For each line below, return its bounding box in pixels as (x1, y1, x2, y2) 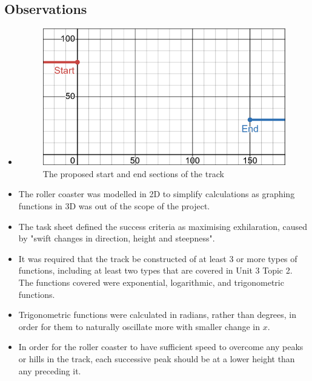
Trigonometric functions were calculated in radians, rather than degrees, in (18, 308, 297, 321)
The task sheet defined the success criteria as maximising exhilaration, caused (18, 220, 308, 232)
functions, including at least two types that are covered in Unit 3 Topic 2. (18, 264, 293, 277)
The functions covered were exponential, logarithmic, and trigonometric (18, 276, 284, 289)
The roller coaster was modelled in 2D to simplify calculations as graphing (18, 187, 295, 200)
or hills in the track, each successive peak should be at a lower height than (18, 352, 295, 365)
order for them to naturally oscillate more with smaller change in (18, 320, 261, 332)
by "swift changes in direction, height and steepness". (18, 232, 215, 244)
